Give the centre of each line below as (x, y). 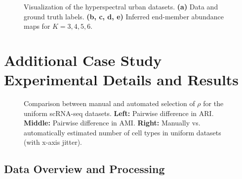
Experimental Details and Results (121, 80)
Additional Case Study (83, 60)
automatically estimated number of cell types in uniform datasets (122, 132)
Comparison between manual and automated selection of (109, 103)
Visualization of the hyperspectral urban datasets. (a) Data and (121, 6)
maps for (37, 26)
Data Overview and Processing (84, 169)
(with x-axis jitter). (53, 142)
